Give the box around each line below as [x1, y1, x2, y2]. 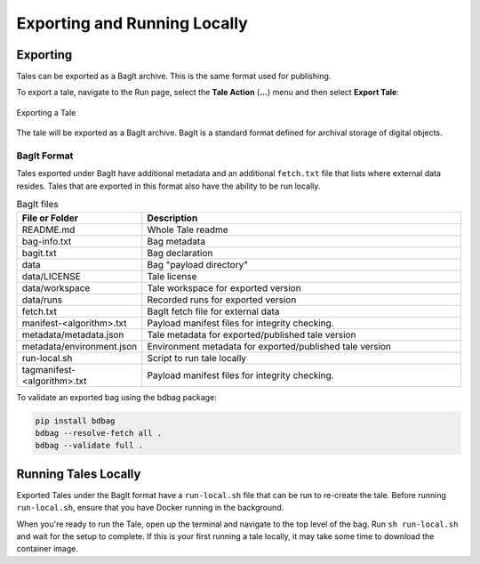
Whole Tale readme [147, 223, 228, 236]
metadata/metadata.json [21, 328, 124, 341]
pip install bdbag [35, 415, 116, 426]
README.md [21, 223, 76, 236]
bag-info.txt [21, 235, 72, 247]
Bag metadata [147, 235, 206, 247]
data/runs [21, 294, 62, 306]
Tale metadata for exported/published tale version [147, 328, 356, 341]
